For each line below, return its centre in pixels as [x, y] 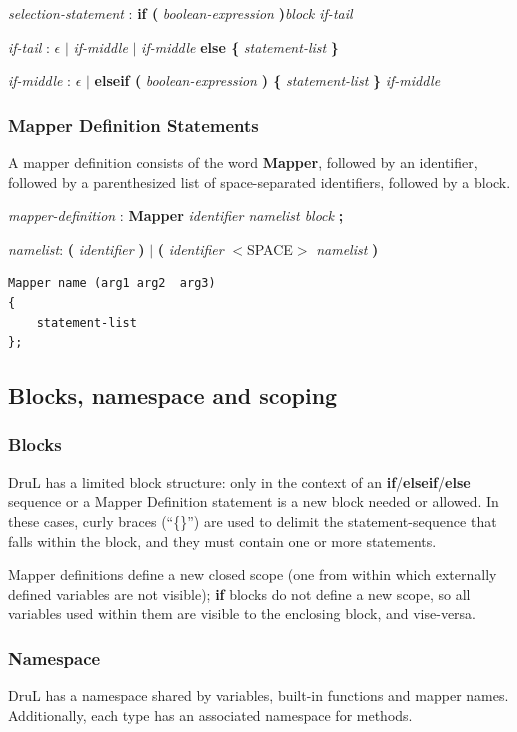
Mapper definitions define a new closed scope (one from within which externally [252, 574]
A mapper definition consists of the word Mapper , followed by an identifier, [243, 162]
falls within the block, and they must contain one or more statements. [222, 540]
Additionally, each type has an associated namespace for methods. [210, 714]
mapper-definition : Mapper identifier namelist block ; [176, 215]
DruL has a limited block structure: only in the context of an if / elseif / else [239, 481]
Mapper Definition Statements [133, 124]
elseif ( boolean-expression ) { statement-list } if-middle [267, 80]
